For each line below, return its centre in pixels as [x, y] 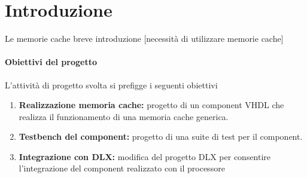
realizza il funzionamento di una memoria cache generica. [124, 116]
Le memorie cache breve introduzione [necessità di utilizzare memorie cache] [144, 39]
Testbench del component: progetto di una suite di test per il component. [161, 136]
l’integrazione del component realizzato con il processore [122, 168]
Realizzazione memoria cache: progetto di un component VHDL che [151, 105]
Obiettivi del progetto [51, 62]
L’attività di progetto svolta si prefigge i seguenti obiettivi [111, 85]
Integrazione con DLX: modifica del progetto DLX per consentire [145, 156]
